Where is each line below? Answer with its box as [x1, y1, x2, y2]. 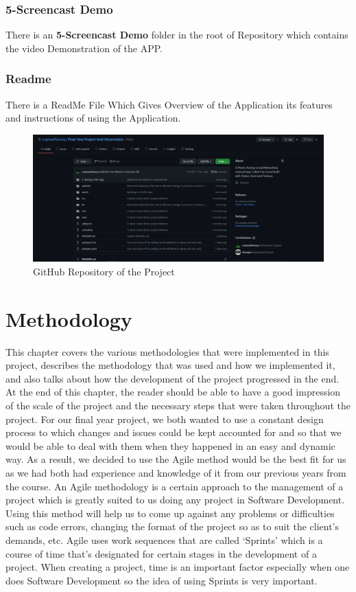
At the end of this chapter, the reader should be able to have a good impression [5, 385, 341, 399]
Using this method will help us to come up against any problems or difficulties [5, 505, 335, 520]
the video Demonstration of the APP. [5, 41, 163, 55]
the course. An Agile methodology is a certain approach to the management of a [5, 479, 344, 493]
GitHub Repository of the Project [33, 264, 175, 278]
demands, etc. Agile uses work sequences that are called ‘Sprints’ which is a [5, 532, 323, 547]
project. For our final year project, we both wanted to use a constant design [5, 411, 324, 426]
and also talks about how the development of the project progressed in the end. [5, 371, 340, 385]
